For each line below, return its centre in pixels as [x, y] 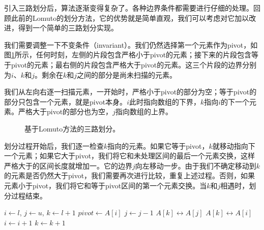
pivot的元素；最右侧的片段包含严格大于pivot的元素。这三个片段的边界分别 [134, 64]
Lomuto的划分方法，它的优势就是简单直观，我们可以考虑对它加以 [141, 18]
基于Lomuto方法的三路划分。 [72, 128]
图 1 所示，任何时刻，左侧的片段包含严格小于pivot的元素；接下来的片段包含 [128, 55]
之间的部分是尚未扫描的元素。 [127, 74]
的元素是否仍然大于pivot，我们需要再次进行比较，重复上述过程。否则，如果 [130, 175]
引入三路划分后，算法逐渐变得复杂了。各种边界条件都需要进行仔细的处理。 [129, 8]
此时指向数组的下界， [165, 101]
